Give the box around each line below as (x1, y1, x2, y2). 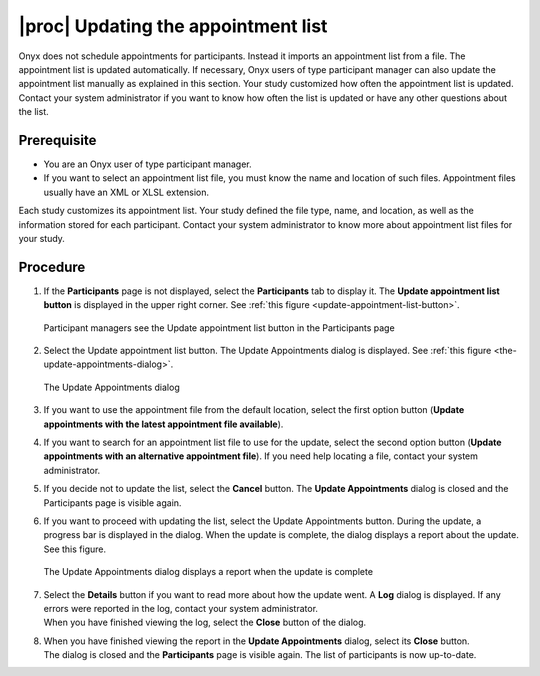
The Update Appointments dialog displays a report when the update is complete (43, 566, 374, 578)
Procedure (18, 258, 86, 275)
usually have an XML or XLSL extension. (43, 186, 210, 198)
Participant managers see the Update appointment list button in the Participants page (43, 321, 395, 334)
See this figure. (43, 543, 107, 555)
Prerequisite (18, 131, 97, 149)
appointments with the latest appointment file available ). (43, 418, 284, 430)
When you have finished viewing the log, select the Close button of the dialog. (43, 616, 367, 629)
